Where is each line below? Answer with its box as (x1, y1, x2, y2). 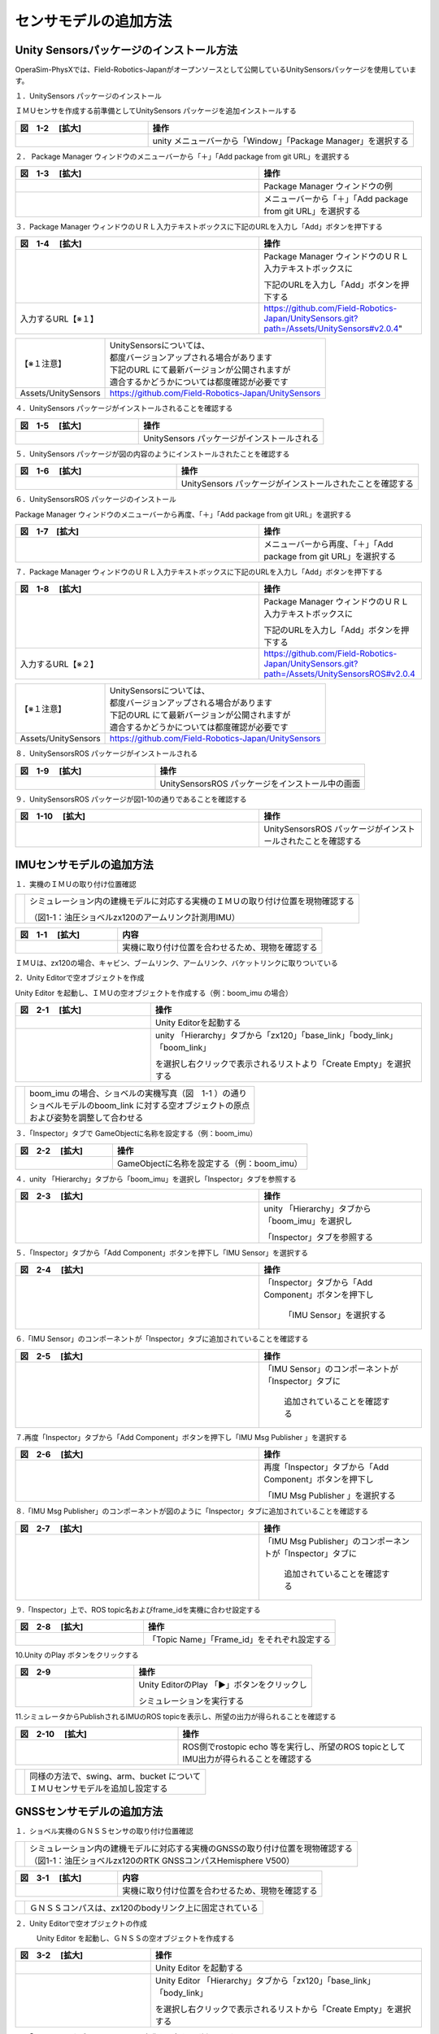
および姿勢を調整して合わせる (29, 1112, 144, 1124)
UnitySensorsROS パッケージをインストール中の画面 (159, 778, 361, 789)
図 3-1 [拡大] (20, 1872, 82, 1883)
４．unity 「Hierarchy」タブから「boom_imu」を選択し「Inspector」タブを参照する (15, 1174, 297, 1184)
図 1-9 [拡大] (20, 765, 82, 776)
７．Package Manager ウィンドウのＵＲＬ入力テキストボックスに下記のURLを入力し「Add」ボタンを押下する (15, 566, 383, 577)
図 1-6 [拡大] (20, 465, 82, 477)
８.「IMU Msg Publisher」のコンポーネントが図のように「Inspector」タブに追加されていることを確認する (15, 1506, 369, 1517)
